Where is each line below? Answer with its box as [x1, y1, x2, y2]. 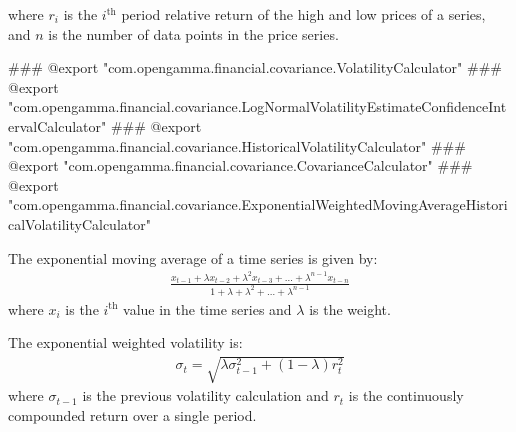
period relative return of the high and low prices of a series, [121, 4, 486, 24]
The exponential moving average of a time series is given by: [8, 247, 378, 268]
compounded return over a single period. [8, 404, 257, 425]
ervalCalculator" [8, 115, 107, 136]
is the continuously [348, 385, 464, 406]
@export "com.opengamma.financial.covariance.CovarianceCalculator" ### [8, 155, 473, 176]
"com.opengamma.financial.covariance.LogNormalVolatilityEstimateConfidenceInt [8, 96, 507, 117]
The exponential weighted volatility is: [8, 332, 243, 353]
